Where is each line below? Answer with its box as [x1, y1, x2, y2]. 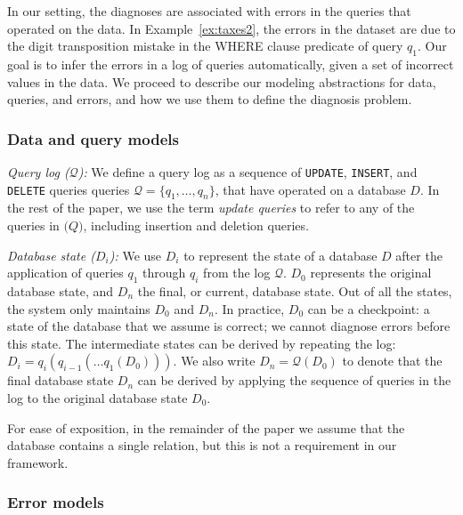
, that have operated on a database [215, 180, 406, 198]
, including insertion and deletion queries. [83, 216, 309, 235]
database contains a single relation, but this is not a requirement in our [7, 436, 397, 455]
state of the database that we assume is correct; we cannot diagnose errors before [7, 317, 451, 335]
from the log [203, 263, 271, 282]
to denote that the [342, 351, 443, 370]
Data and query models [7, 127, 179, 149]
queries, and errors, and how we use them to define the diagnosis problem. [7, 90, 412, 109]
